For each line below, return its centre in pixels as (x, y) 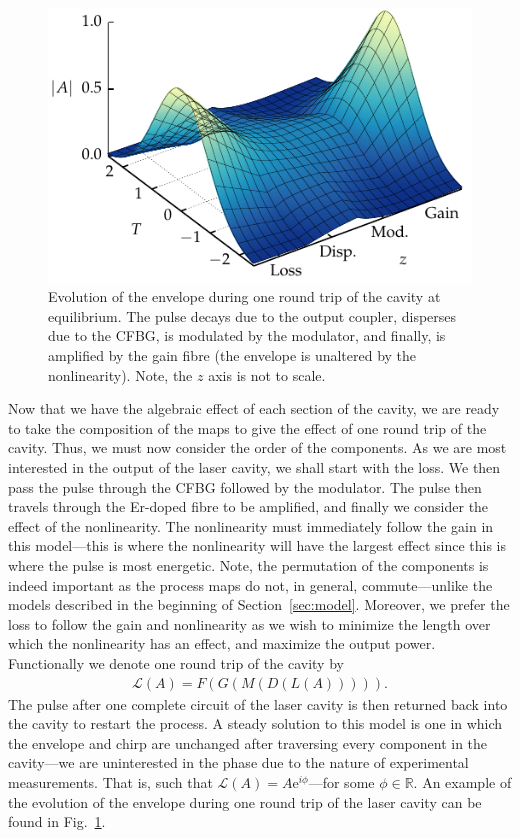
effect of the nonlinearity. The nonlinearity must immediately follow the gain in (251, 525)
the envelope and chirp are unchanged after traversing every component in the (248, 742)
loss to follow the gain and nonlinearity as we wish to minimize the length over (249, 623)
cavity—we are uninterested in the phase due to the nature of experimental (238, 762)
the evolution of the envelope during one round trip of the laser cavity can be (245, 801)
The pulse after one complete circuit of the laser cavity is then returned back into (258, 703)
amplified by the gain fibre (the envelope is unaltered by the (232, 355)
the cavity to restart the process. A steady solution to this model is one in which (255, 723)
